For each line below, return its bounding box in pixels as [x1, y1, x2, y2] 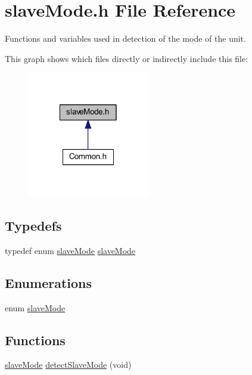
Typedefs [5, 216, 62, 234]
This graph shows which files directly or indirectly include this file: [5, 52, 248, 64]
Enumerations [5, 273, 92, 292]
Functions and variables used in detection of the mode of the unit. [5, 32, 246, 45]
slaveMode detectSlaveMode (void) [5, 358, 132, 371]
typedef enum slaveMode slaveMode [5, 244, 136, 256]
